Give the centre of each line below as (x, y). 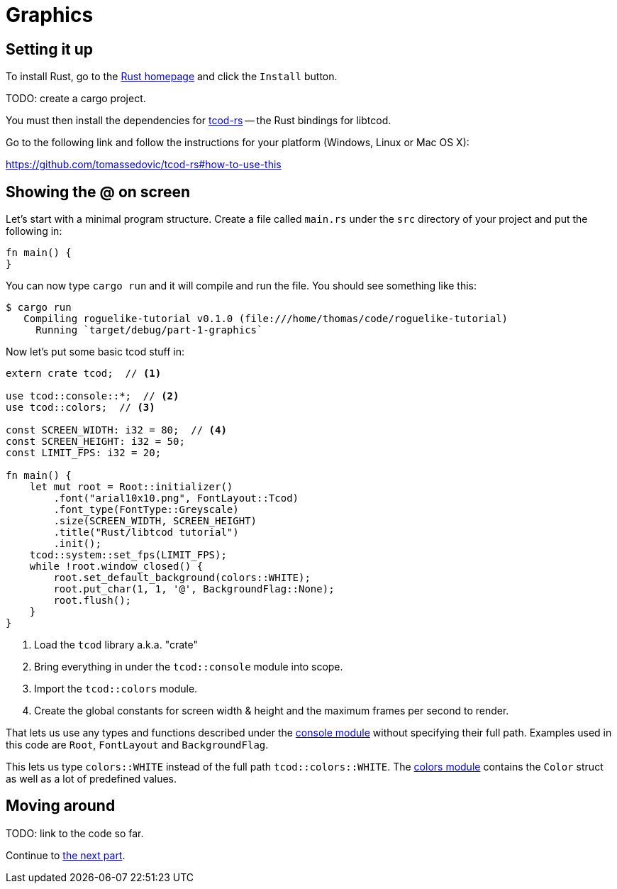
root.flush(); (93, 601)
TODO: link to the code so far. (75, 833)
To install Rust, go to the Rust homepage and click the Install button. (172, 77)
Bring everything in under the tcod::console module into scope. (189, 667)
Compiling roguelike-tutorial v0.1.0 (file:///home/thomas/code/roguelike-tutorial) (266, 319)
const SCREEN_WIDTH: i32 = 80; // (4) (116, 430)
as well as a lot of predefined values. (91, 779)
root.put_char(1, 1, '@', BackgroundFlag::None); (194, 589)
